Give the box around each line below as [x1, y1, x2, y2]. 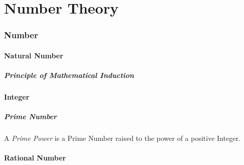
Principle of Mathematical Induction [4, 70, 134, 80]
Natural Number [4, 50, 63, 60]
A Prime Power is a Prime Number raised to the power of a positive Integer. [4, 133, 240, 143]
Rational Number [4, 152, 66, 163]
